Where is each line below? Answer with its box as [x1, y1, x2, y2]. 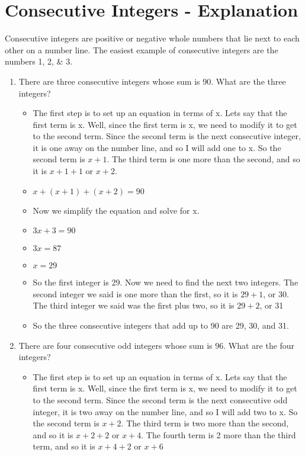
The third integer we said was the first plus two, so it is [33, 299, 235, 312]
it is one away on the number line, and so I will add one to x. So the [33, 141, 281, 153]
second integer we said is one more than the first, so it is [33, 287, 238, 300]
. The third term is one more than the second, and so [107, 153, 300, 165]
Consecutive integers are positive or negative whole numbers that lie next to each [5, 32, 300, 44]
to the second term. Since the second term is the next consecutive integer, [33, 130, 301, 142]
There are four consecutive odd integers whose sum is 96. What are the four [18, 339, 295, 351]
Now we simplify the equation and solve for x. [33, 204, 200, 216]
